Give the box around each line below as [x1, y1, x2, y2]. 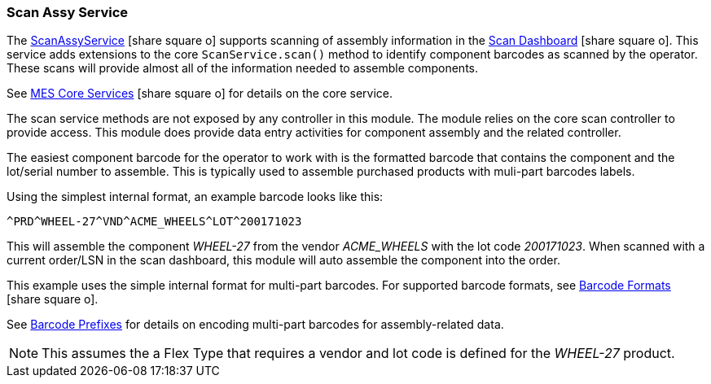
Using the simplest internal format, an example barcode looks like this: [7, 190, 384, 204]
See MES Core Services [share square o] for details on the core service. [7, 86, 393, 101]
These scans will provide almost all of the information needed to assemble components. [7, 61, 479, 76]
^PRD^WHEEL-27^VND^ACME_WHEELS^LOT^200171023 [7, 215, 302, 229]
